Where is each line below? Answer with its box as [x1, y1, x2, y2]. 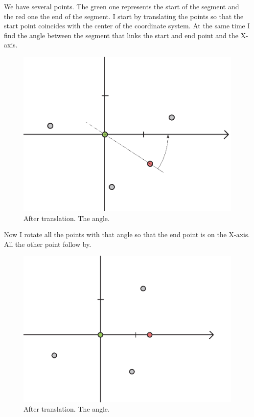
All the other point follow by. [4, 239, 92, 249]
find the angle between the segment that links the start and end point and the [4, 30, 238, 40]
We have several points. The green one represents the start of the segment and [4, 1, 239, 11]
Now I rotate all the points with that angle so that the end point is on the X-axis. [4, 229, 250, 240]
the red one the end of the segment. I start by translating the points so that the [4, 11, 244, 21]
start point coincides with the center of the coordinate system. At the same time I [4, 21, 250, 31]
